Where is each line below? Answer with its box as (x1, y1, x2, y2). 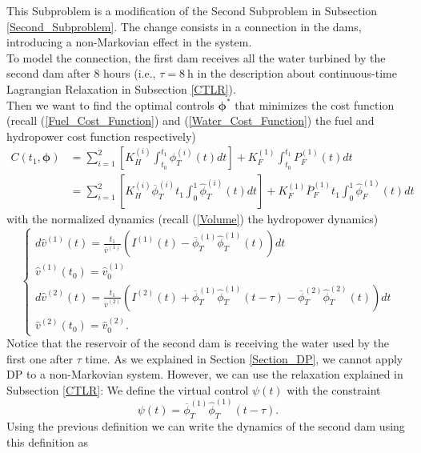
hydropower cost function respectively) (6, 127, 196, 144)
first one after (6, 350, 73, 367)
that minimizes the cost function (235, 96, 395, 113)
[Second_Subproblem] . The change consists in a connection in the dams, (6, 18, 362, 34)
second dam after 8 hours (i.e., (6, 65, 156, 82)
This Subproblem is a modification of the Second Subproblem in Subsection (6, 2, 378, 18)
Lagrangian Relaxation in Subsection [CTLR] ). (6, 80, 236, 97)
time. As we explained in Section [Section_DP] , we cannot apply (85, 350, 403, 367)
